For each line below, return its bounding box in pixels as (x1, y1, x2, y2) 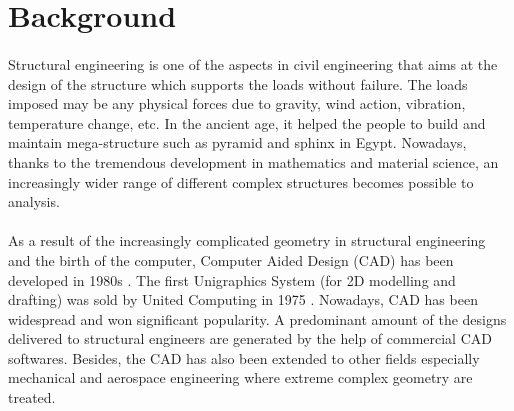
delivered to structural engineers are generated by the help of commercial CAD (8, 328, 492, 349)
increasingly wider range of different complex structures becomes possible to (8, 171, 474, 192)
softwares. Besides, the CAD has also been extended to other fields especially (8, 347, 480, 368)
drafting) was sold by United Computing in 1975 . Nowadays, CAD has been (8, 289, 478, 310)
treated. (8, 387, 56, 408)
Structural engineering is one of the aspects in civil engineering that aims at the (8, 53, 498, 74)
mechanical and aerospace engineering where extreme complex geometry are (8, 367, 473, 388)
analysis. (8, 191, 60, 212)
